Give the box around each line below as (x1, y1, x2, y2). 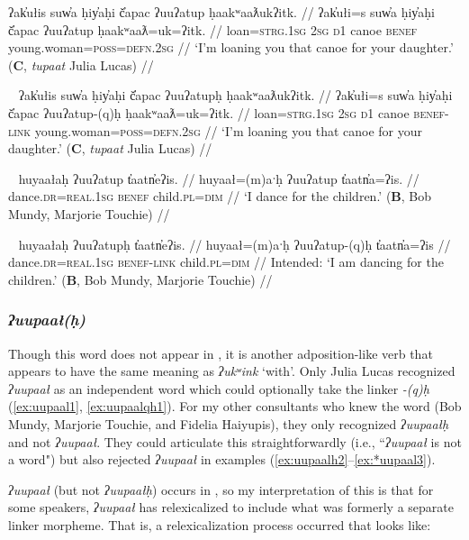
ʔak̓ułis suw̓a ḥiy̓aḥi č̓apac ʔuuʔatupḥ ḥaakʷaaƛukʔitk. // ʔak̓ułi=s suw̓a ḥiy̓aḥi (18, 86, 453, 105)
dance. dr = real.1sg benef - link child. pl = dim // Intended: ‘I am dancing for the (8, 252, 444, 271)
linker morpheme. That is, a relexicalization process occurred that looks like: (8, 515, 431, 534)
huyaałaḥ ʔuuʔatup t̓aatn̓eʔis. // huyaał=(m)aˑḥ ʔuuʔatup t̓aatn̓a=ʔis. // (18, 169, 419, 188)
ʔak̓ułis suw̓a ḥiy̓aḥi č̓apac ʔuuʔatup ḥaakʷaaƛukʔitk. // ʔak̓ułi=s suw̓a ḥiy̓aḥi (8, 3, 436, 21)
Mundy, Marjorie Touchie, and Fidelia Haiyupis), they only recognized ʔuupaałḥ (8, 414, 449, 433)
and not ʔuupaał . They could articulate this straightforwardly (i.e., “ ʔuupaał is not (8, 432, 462, 451)
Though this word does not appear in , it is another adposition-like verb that (8, 343, 433, 362)
